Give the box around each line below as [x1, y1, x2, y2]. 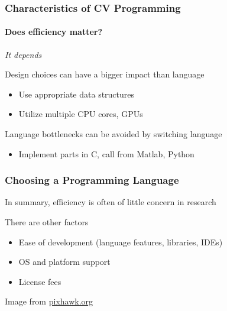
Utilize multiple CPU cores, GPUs [18, 108, 143, 120]
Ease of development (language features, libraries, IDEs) [18, 235, 223, 248]
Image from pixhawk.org [5, 295, 93, 307]
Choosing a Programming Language [5, 173, 179, 187]
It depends [5, 48, 42, 60]
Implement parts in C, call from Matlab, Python [18, 147, 194, 160]
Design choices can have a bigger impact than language [5, 68, 205, 80]
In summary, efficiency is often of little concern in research [5, 196, 216, 208]
